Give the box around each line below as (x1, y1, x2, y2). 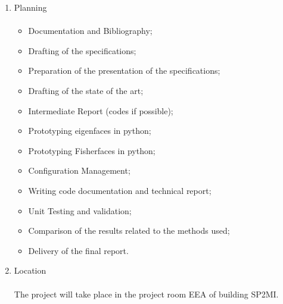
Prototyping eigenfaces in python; (28, 124, 151, 137)
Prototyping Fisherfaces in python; (28, 144, 156, 156)
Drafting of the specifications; (28, 44, 136, 57)
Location (14, 264, 46, 277)
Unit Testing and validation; (28, 204, 132, 217)
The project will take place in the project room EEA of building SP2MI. (14, 287, 279, 300)
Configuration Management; (28, 164, 130, 177)
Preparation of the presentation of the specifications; (28, 64, 220, 77)
